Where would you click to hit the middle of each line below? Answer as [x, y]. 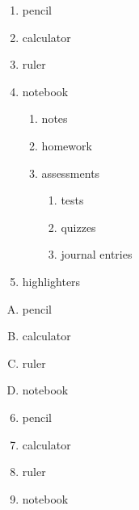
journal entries [97, 254]
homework [67, 145]
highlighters [51, 281]
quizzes [78, 227]
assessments [71, 173]
